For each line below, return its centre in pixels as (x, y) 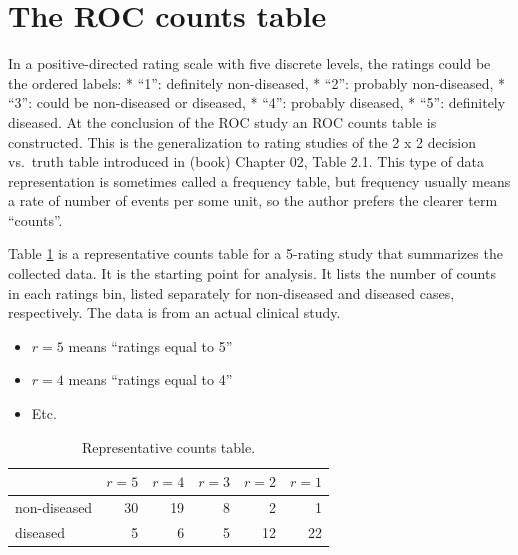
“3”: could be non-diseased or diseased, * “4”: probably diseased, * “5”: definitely (257, 102)
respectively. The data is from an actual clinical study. (174, 312)
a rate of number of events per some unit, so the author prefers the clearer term (253, 200)
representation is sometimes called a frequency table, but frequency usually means (259, 180)
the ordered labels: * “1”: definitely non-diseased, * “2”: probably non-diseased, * (257, 82)
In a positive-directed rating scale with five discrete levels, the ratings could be (249, 63)
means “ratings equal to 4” (150, 379)
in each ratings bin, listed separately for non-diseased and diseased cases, (231, 292)
